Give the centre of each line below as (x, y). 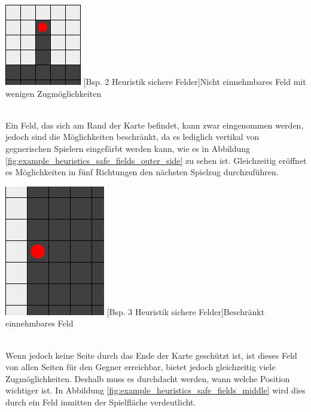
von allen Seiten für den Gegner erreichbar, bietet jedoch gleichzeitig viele (141, 367)
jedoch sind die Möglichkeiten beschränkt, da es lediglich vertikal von (132, 137)
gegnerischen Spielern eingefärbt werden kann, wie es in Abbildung (128, 148)
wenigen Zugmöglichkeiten (54, 93)
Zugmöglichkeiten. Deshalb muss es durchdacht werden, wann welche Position (148, 378)
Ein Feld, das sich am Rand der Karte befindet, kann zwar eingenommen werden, (155, 125)
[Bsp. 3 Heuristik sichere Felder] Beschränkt (186, 311)
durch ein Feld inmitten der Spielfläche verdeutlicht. (101, 402)
